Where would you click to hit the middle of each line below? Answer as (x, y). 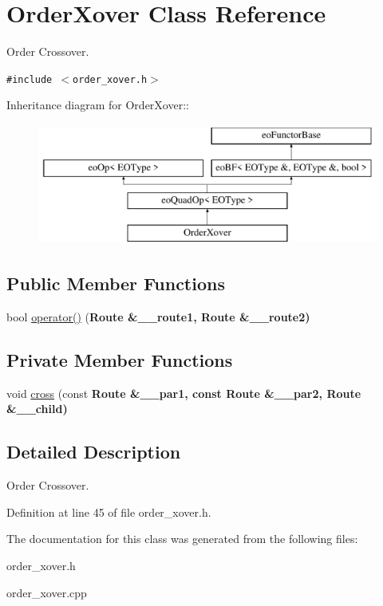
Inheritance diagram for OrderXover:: (98, 105)
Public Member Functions (116, 283)
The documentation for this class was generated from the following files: (182, 539)
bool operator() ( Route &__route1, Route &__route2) (158, 316)
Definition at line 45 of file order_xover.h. (109, 512)
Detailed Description (94, 452)
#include (30, 79)
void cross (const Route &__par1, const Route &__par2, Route (184, 393)
